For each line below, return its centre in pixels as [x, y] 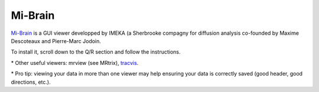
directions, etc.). [31, 82]
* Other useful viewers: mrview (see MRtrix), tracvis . [75, 63]
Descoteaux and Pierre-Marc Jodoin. [56, 41]
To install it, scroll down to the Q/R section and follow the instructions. [96, 52]
